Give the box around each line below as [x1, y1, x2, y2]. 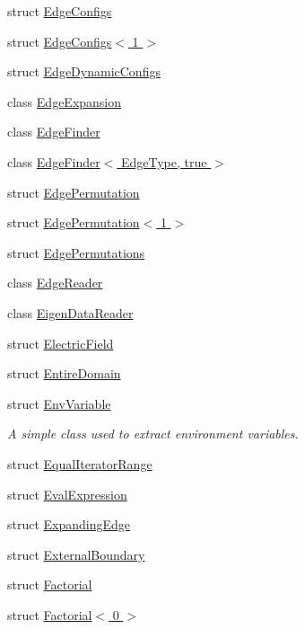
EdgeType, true [120, 152, 207, 171]
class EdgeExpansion [7, 92, 122, 111]
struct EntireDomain [7, 364, 121, 383]
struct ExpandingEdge [7, 515, 131, 534]
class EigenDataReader [7, 303, 134, 322]
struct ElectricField [7, 333, 114, 352]
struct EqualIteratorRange [7, 454, 152, 473]
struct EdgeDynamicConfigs [7, 62, 161, 81]
